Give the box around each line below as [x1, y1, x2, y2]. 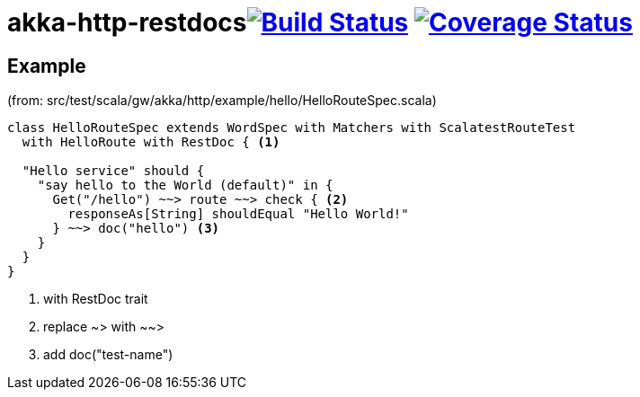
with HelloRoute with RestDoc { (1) [22, 135, 280, 150]
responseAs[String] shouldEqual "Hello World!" [67, 207, 409, 222]
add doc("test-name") [43, 347, 173, 363]
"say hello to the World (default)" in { [37, 178, 333, 193]
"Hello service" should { [22, 163, 205, 179]
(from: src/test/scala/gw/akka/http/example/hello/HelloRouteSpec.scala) [7, 93, 437, 109]
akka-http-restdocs [7, 7, 247, 38]
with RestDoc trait [43, 291, 148, 307]
